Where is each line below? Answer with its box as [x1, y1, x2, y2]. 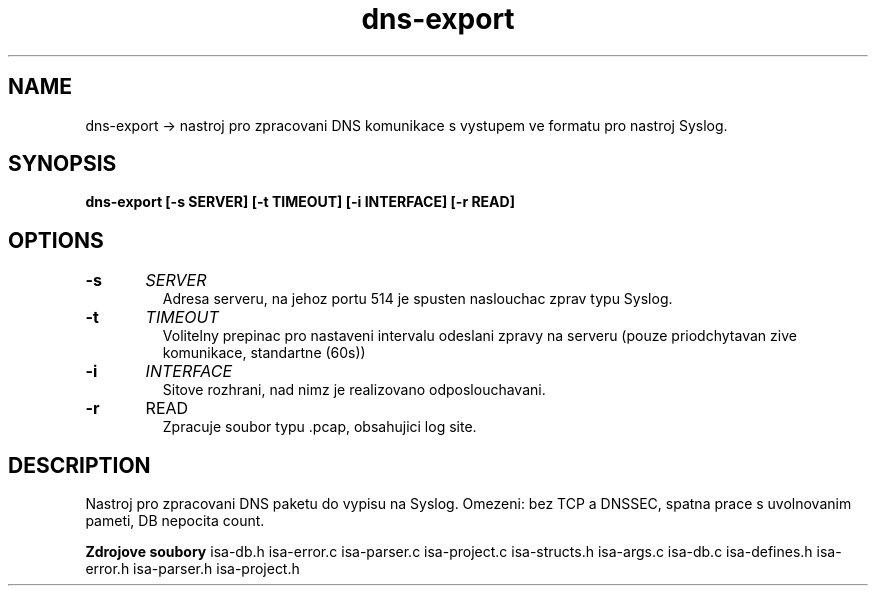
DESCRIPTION [8, 452, 151, 478]
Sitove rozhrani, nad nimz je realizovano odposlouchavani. [162, 381, 546, 399]
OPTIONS [8, 227, 104, 253]
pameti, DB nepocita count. [85, 512, 265, 530]
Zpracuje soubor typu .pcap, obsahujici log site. [162, 418, 477, 436]
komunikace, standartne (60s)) [162, 344, 366, 362]
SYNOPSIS [8, 151, 117, 177]
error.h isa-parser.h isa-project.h [85, 560, 300, 578]
